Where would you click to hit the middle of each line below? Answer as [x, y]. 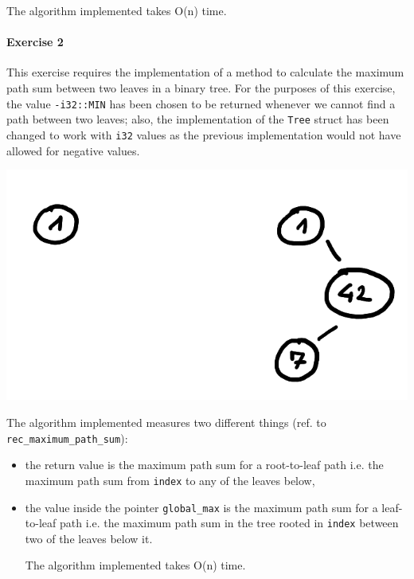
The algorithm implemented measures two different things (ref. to [166, 422]
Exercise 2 [35, 42]
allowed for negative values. [73, 150]
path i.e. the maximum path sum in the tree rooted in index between [229, 523]
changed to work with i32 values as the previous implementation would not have [204, 134]
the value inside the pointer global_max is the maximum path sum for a [201, 507]
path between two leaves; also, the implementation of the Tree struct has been [198, 119]
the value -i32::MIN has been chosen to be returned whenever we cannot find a [201, 103]
